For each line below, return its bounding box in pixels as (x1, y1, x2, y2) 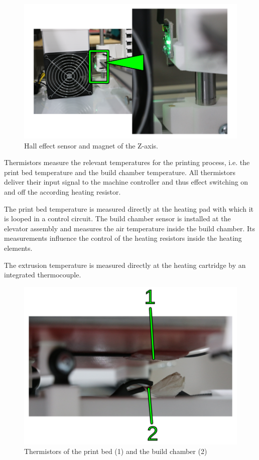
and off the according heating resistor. (4, 187, 121, 197)
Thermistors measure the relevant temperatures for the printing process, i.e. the (4, 157, 250, 168)
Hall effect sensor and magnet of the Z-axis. (24, 140, 159, 150)
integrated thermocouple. (4, 269, 81, 280)
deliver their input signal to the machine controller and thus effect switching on (4, 177, 248, 187)
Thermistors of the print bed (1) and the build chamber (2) (24, 446, 207, 456)
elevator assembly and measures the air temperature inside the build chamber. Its (4, 223, 255, 233)
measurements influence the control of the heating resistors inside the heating (4, 233, 242, 243)
